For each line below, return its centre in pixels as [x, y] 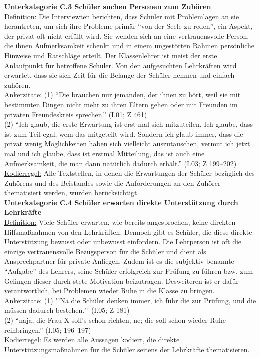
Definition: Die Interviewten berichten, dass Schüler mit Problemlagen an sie [122, 16]
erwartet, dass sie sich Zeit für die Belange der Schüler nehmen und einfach [119, 75]
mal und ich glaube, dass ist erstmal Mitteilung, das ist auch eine [104, 153]
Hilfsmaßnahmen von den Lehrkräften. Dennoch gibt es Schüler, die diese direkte [128, 232]
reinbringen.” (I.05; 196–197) [48, 330]
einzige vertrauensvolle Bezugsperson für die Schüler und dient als [105, 251]
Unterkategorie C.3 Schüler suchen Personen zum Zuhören [108, 6]
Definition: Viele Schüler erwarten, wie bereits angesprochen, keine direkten [120, 222]
